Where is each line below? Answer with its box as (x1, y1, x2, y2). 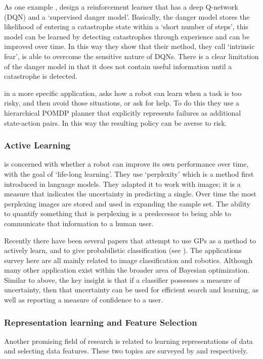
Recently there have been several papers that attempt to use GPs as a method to (4, 235, 256, 245)
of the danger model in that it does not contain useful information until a (4, 61, 232, 71)
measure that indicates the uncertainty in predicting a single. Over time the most (4, 188, 256, 199)
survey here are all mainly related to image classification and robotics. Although (4, 254, 253, 265)
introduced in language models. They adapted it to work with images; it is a (4, 178, 241, 189)
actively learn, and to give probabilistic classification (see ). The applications (4, 245, 242, 255)
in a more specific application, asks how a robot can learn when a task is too (4, 87, 242, 98)
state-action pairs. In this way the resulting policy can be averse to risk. (4, 117, 227, 128)
